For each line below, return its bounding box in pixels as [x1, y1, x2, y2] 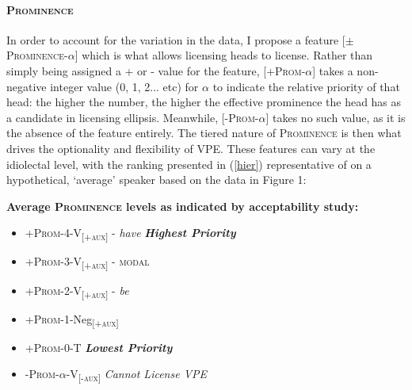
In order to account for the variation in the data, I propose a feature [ [6, 31, 345, 48]
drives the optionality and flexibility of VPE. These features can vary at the [6, 140, 376, 156]
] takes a [312, 62, 353, 78]
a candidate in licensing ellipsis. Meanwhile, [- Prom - [6, 109, 259, 125]
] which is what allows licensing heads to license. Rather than [74, 47, 373, 63]
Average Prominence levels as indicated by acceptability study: [6, 197, 359, 214]
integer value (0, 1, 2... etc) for [50, 78, 199, 94]
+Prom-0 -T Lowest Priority [25, 338, 173, 355]
